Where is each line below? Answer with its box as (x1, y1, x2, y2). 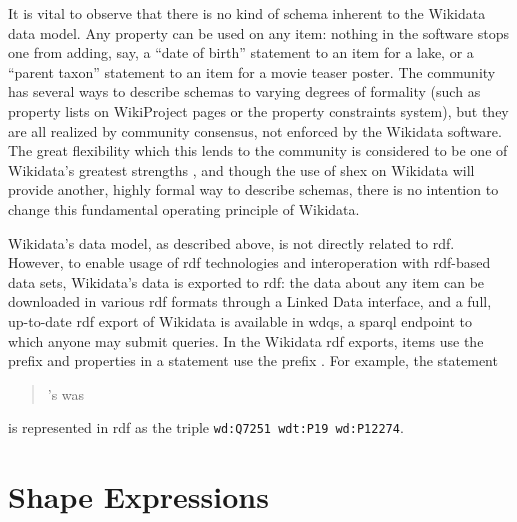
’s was (47, 383, 85, 404)
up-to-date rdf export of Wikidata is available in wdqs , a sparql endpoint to (8, 310, 473, 331)
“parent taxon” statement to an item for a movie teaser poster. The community (8, 61, 496, 82)
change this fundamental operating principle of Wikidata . (8, 198, 360, 219)
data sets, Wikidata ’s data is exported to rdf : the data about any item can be (8, 271, 485, 292)
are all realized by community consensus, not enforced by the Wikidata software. (8, 120, 502, 141)
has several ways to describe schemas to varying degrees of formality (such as (8, 81, 481, 102)
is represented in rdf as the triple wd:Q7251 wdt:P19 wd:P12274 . (8, 417, 404, 438)
